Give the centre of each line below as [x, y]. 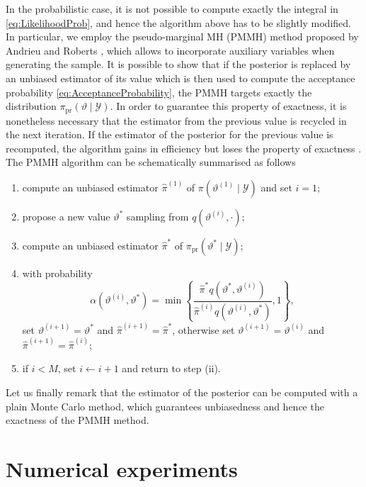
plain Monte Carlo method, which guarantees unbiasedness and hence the [165, 406]
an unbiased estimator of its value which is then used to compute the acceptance [181, 78]
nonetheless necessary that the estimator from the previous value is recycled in [176, 120]
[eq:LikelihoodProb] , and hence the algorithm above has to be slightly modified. [178, 22]
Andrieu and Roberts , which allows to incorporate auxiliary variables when [170, 50]
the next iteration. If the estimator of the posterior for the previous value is [170, 134]
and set [276, 187]
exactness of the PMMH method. [78, 420]
